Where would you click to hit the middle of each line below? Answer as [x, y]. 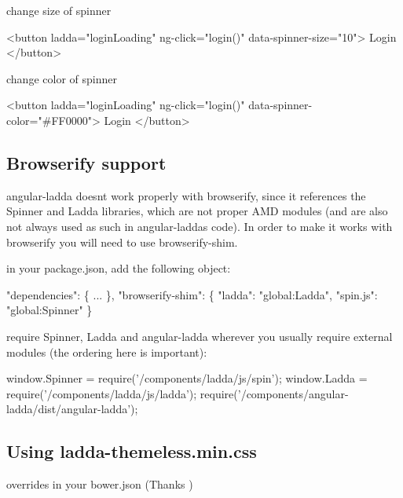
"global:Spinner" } [49, 310]
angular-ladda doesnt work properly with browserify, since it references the [186, 195]
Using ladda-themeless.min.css [132, 451]
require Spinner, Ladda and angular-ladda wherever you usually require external [200, 336]
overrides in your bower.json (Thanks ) [100, 484]
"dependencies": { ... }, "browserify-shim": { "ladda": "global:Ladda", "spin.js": [192, 294]
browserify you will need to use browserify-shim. [122, 242]
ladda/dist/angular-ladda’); [72, 409]
